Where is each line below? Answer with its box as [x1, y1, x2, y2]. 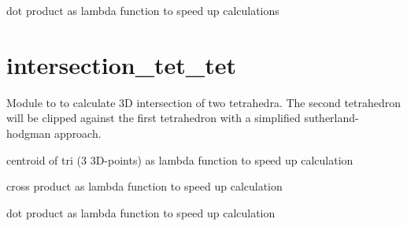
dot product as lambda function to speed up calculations [6, 2, 279, 18]
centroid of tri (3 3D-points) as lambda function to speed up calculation [6, 151, 353, 168]
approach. [54, 124, 102, 141]
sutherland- [304, 109, 359, 126]
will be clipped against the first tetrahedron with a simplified [6, 109, 301, 126]
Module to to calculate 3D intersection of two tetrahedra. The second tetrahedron [6, 94, 401, 110]
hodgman [6, 124, 51, 141]
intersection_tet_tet [6, 48, 236, 80]
